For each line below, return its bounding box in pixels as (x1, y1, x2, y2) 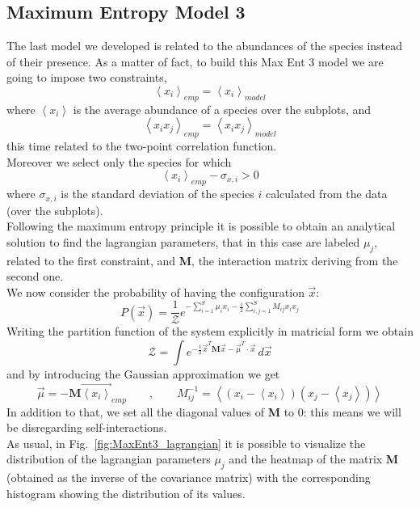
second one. (6, 268, 64, 285)
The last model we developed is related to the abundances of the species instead (6, 37, 403, 54)
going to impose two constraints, (6, 69, 167, 86)
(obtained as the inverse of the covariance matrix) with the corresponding (6, 469, 371, 486)
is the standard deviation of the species (61, 185, 254, 202)
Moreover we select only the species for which (6, 153, 232, 170)
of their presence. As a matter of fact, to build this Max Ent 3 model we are (6, 53, 384, 70)
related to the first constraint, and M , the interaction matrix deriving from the (6, 251, 398, 268)
